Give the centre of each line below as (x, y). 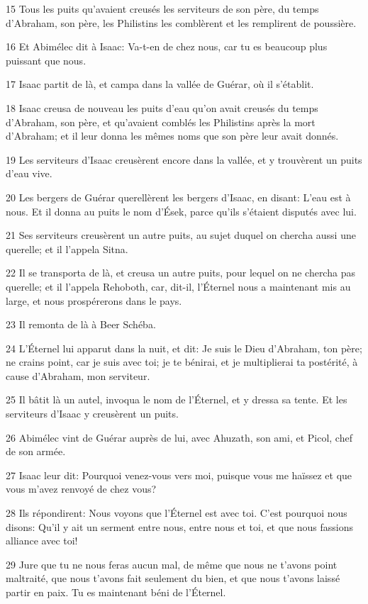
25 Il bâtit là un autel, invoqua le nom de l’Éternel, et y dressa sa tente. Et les (177, 399)
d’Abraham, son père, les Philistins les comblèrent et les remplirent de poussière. (181, 22)
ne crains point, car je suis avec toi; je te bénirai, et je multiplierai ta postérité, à (182, 362)
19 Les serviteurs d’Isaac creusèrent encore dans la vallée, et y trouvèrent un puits (184, 159)
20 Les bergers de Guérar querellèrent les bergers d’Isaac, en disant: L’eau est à (178, 197)
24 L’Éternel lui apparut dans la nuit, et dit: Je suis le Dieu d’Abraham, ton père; (184, 348)
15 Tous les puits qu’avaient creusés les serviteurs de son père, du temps (162, 9)
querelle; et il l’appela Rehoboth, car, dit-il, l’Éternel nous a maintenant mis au (178, 286)
